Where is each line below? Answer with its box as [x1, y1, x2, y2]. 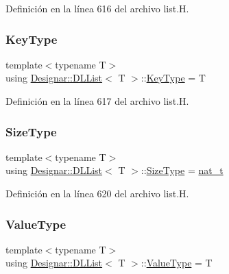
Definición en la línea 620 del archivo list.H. [5, 186, 189, 200]
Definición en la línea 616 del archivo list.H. [5, 1, 189, 15]
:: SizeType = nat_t [141, 163, 224, 177]
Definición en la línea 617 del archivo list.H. [5, 94, 189, 108]
